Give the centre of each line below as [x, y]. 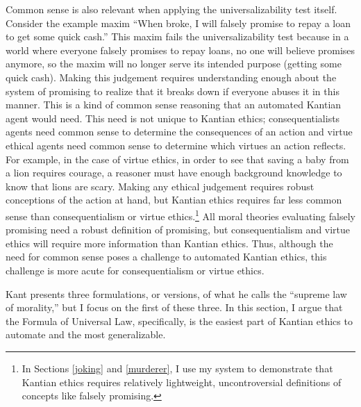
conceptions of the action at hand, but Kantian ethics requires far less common [174, 200]
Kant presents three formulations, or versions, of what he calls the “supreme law [176, 293]
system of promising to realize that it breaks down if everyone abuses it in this [173, 91]
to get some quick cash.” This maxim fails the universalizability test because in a [177, 36]
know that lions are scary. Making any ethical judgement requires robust [160, 186]
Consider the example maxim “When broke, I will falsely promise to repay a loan [178, 23]
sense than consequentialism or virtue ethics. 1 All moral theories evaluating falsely [180, 215]
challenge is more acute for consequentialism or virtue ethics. [135, 270]
